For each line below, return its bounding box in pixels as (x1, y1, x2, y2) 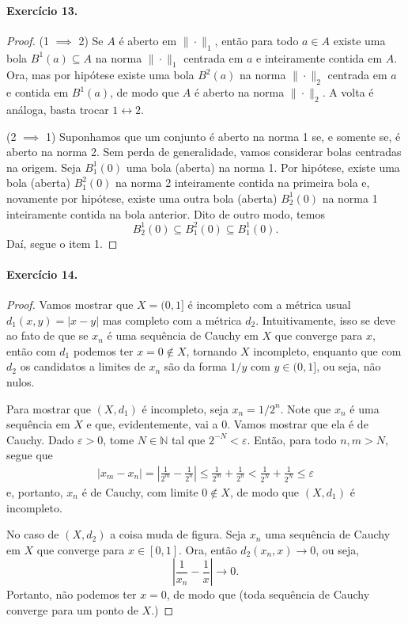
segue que (6, 447, 53, 463)
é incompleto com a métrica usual (187, 296, 351, 313)
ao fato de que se (6, 327, 89, 344)
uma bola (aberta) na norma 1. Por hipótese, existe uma (126, 158, 400, 175)
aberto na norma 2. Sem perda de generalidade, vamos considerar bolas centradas (6, 143, 402, 160)
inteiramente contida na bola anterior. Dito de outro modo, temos (6, 205, 325, 222)
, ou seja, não (316, 358, 381, 375)
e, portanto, (6, 484, 63, 500)
